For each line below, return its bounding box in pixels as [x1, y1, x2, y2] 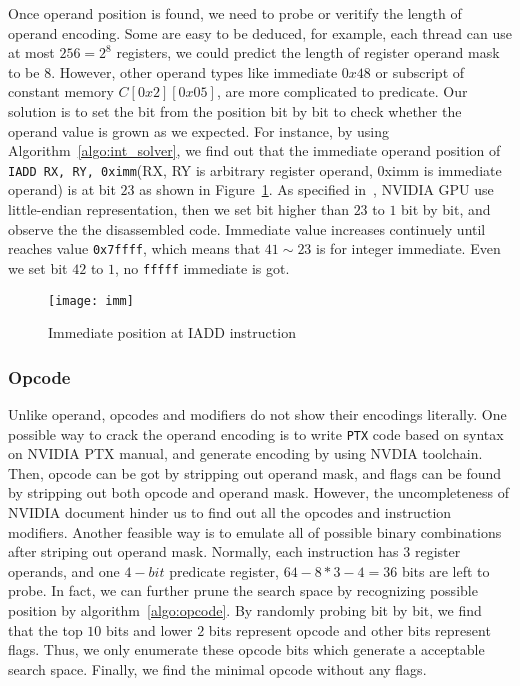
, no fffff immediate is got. [115, 257, 290, 278]
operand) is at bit [8, 179, 116, 200]
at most [8, 42, 55, 63]
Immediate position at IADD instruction [48, 322, 296, 343]
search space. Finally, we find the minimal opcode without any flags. [8, 658, 427, 679]
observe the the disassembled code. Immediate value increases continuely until [8, 218, 486, 239]
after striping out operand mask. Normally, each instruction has [8, 541, 399, 562]
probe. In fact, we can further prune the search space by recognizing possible [8, 580, 478, 601]
